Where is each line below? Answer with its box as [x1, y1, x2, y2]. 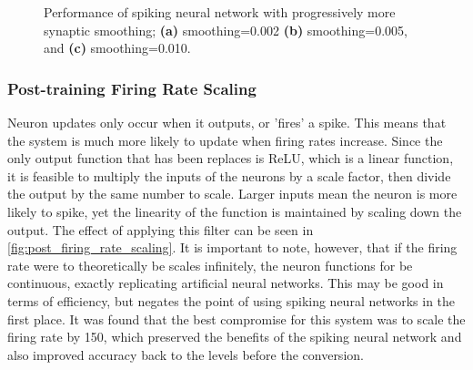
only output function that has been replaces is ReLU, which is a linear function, [7, 149, 454, 168]
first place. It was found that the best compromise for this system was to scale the [7, 309, 466, 328]
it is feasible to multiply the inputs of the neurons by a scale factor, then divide [7, 166, 451, 185]
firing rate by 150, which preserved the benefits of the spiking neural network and [7, 327, 462, 346]
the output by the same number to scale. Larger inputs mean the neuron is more [7, 184, 458, 203]
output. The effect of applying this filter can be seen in [7, 220, 314, 239]
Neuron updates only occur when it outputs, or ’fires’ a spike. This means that [7, 113, 447, 131]
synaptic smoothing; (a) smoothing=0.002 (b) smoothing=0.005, [44, 20, 408, 39]
